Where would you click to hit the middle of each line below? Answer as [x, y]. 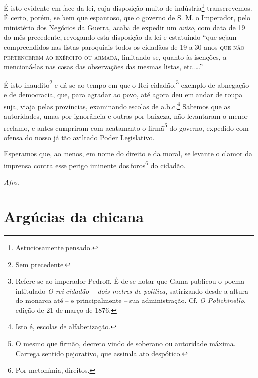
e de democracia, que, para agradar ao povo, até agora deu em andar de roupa [123, 95]
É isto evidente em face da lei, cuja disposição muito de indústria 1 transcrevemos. [128, 7]
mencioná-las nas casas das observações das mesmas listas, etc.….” [104, 66]
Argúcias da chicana [74, 216]
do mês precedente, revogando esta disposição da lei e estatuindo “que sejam [120, 37]
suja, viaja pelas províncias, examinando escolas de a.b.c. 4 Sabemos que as [117, 105]
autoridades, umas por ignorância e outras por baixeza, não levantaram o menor [126, 115]
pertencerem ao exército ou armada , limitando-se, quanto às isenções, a [115, 56]
